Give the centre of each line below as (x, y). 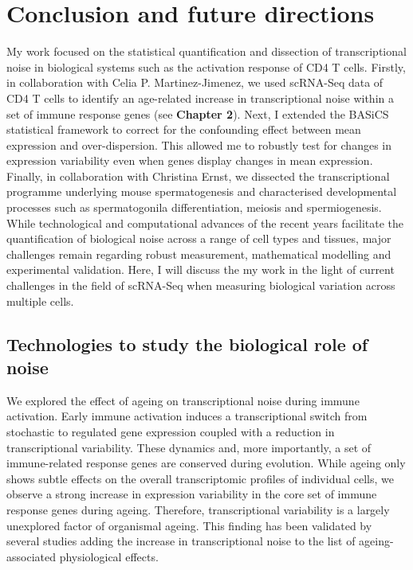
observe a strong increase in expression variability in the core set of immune (192, 494)
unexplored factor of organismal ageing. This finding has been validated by (189, 525)
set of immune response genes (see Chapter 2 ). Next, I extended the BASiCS (198, 113)
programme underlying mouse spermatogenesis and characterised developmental (202, 191)
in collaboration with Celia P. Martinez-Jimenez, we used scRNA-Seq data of (195, 82)
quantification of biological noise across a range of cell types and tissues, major (199, 238)
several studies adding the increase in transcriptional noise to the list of (181, 541)
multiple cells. (40, 301)
